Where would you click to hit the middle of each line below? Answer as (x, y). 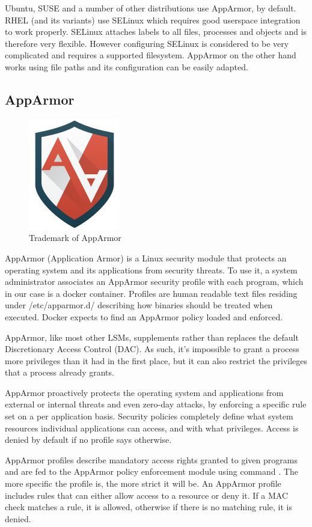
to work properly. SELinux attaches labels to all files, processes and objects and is (156, 32)
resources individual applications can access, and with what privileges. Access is (152, 428)
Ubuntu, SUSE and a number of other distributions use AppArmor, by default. (151, 8)
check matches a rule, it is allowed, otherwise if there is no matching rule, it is (149, 507)
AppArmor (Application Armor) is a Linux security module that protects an (146, 257)
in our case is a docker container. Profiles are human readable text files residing (151, 293)
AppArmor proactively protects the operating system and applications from (144, 392)
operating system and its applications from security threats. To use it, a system (151, 270)
